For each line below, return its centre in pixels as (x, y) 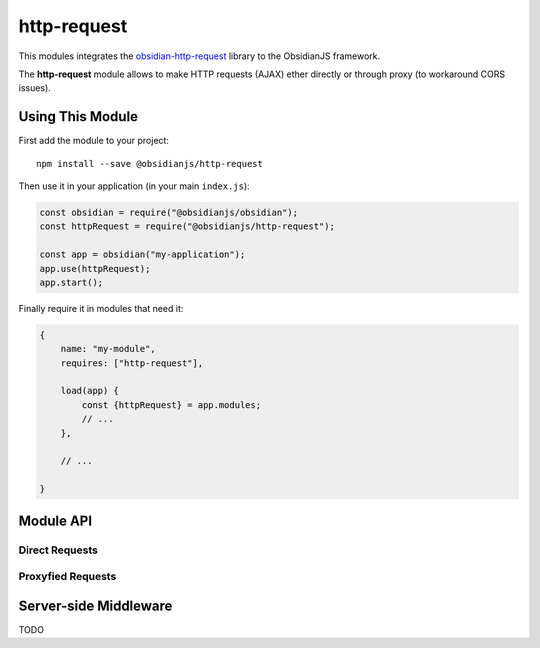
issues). (35, 88)
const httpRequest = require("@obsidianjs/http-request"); (187, 226)
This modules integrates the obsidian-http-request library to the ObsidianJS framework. (199, 56)
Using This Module (78, 116)
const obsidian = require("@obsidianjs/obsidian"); (169, 212)
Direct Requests (58, 550)
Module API (55, 520)
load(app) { (90, 391)
